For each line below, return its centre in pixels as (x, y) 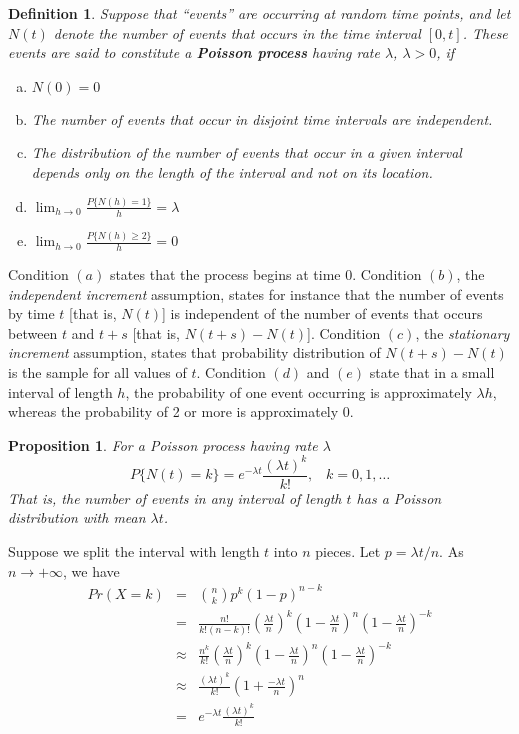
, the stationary (462, 332)
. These (485, 32)
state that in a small (432, 371)
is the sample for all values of (97, 371)
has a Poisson (399, 497)
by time (31, 313)
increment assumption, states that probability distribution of (194, 352)
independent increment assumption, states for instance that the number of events (256, 293)
